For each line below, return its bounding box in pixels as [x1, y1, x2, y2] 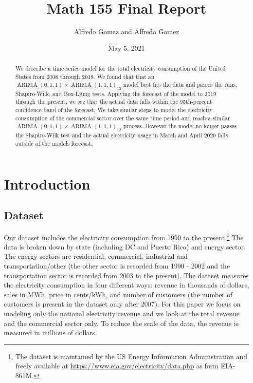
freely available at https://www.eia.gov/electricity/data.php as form [15, 361, 218, 371]
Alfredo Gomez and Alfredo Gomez [74, 26, 179, 37]
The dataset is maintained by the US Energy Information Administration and [15, 351, 247, 361]
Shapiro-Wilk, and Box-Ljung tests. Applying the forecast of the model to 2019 [15, 89, 217, 97]
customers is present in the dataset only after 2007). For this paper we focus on [4, 299, 241, 309]
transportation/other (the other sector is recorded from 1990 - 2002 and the [4, 261, 230, 270]
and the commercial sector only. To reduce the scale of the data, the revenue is [4, 318, 239, 328]
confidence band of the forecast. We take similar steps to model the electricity [15, 106, 213, 114]
